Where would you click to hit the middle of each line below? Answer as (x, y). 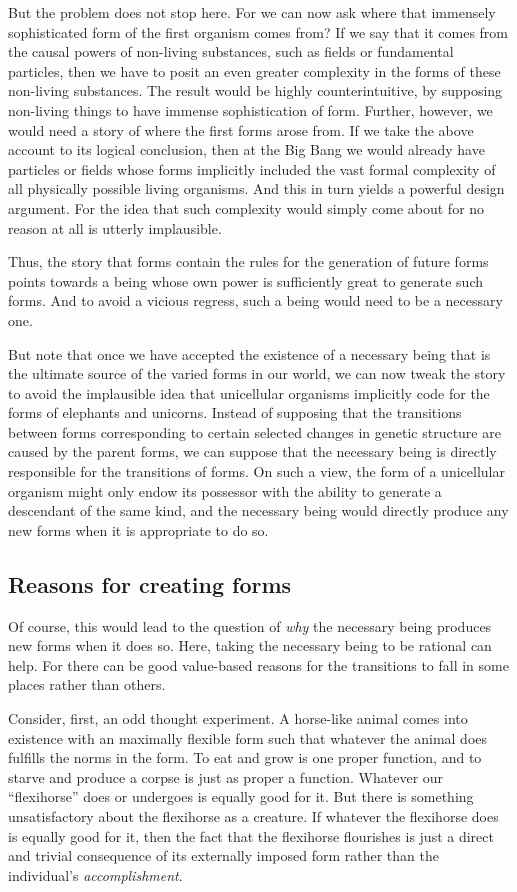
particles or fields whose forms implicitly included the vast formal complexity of (252, 168)
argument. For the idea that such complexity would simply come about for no (246, 207)
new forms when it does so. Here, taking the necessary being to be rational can (250, 645)
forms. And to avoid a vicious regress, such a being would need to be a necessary (255, 300)
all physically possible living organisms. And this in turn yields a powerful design (256, 188)
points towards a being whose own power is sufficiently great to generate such (246, 280)
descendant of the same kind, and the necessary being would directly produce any (258, 510)
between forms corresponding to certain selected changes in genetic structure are (254, 431)
